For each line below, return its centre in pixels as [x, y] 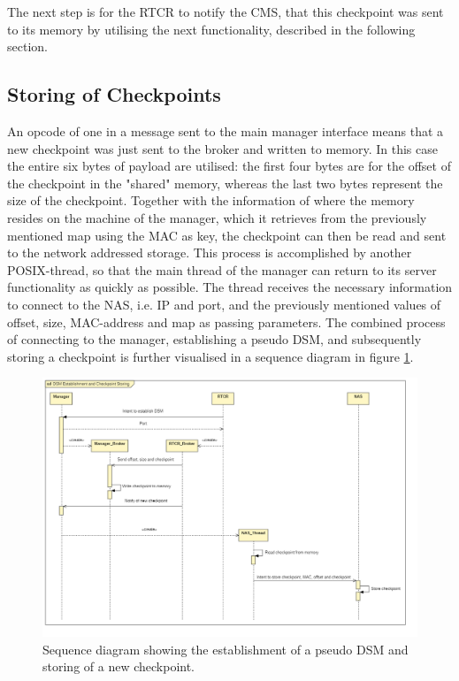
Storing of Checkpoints [114, 94]
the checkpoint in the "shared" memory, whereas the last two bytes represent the [225, 183]
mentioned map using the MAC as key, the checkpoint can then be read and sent [227, 235]
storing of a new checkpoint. [119, 666]
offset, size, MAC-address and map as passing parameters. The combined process [226, 321]
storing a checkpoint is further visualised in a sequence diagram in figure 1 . [210, 356]
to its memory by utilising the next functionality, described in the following [211, 29]
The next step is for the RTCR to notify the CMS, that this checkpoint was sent [226, 11]
